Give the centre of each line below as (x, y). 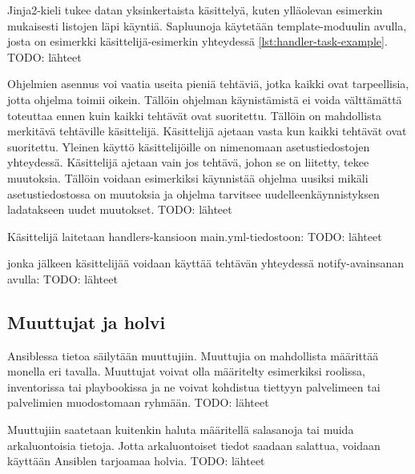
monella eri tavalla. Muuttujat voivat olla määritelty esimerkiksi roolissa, (186, 371)
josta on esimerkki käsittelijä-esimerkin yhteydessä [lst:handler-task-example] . (197, 41)
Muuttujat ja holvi (87, 321)
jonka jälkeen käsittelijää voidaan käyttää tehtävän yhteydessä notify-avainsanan (206, 263)
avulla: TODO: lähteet (62, 278)
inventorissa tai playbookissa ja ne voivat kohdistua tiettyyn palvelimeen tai (194, 386)
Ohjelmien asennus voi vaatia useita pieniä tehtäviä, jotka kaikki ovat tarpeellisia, (208, 84)
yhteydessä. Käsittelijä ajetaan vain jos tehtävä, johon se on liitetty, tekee (188, 162)
